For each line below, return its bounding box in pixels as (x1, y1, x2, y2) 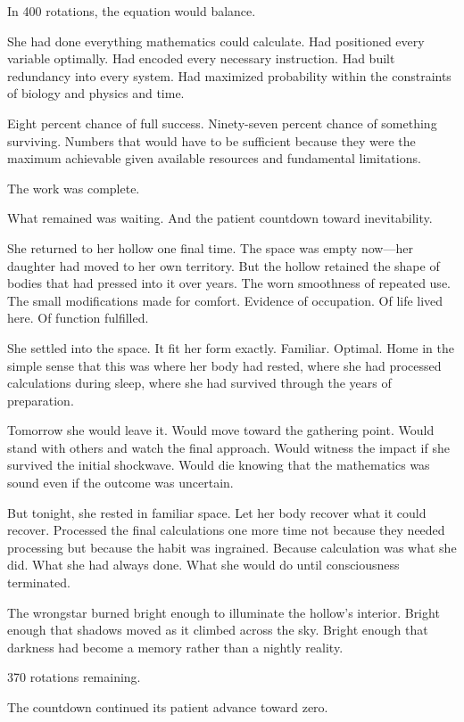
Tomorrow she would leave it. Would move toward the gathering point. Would (7, 421, 435, 439)
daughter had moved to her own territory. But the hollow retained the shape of (7, 256, 440, 275)
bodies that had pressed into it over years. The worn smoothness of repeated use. (7, 274, 451, 292)
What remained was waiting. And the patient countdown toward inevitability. (7, 209, 433, 227)
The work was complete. (7, 178, 140, 197)
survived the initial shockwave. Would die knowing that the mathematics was (7, 455, 430, 474)
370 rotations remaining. (7, 668, 141, 686)
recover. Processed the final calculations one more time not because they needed (7, 521, 445, 539)
